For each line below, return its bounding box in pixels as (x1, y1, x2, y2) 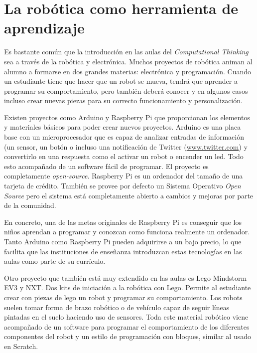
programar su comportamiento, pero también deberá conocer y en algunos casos (4, 85, 248, 96)
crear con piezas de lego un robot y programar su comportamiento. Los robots (4, 292, 243, 302)
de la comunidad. (4, 200, 56, 210)
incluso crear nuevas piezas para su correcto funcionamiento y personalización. (4, 95, 243, 106)
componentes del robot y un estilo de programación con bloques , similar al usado (4, 331, 251, 342)
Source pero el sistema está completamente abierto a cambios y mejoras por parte (4, 190, 254, 200)
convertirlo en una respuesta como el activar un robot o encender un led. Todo (4, 151, 244, 162)
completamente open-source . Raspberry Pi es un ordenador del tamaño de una (4, 171, 243, 181)
